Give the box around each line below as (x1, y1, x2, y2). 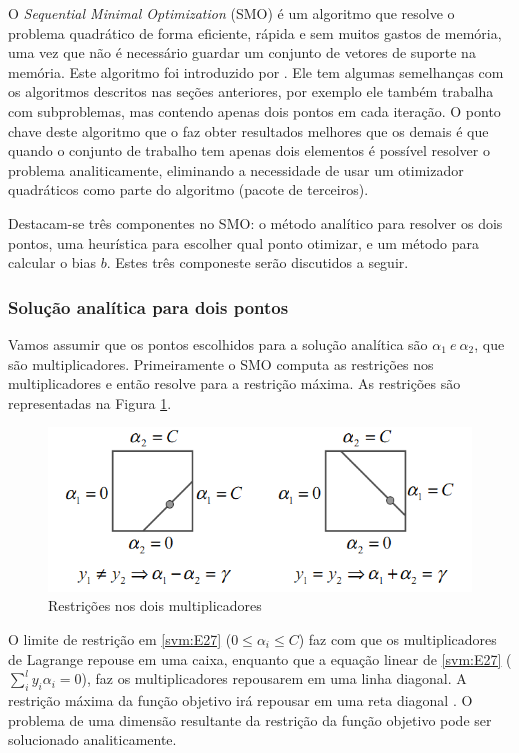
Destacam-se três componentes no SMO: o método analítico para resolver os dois (8, 212, 503, 233)
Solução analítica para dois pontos (8, 294, 289, 319)
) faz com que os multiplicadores (298, 629, 497, 649)
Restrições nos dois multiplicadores (48, 595, 262, 616)
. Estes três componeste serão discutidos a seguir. (106, 252, 409, 273)
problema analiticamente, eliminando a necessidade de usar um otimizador (8, 159, 464, 180)
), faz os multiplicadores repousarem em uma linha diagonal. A (81, 668, 467, 689)
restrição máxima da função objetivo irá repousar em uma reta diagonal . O (8, 689, 473, 710)
